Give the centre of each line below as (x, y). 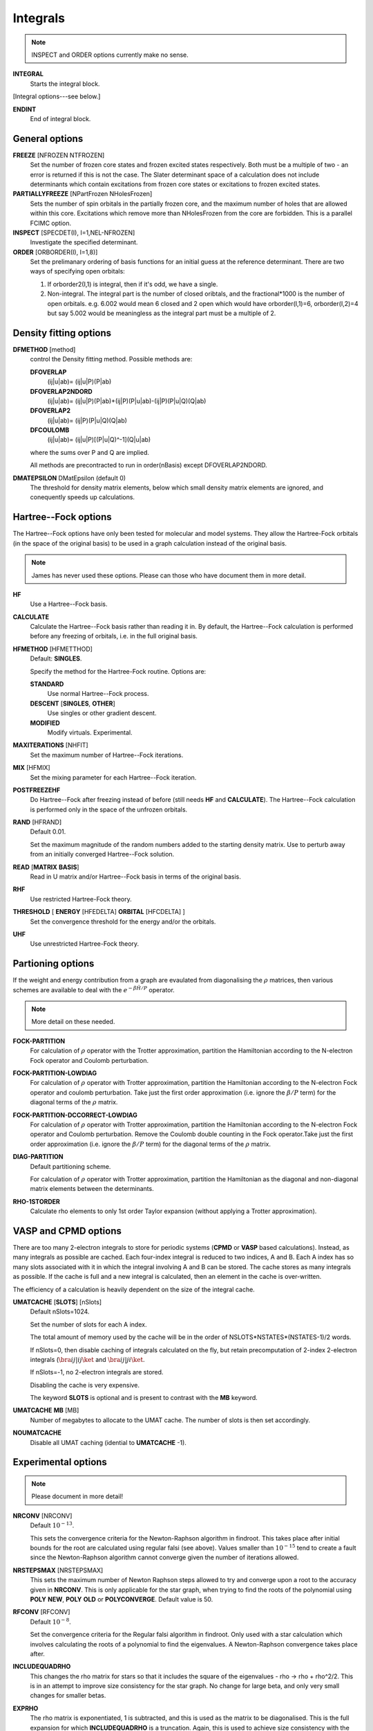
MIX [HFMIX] (32, 768)
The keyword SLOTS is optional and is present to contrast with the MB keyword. (144, 1398)
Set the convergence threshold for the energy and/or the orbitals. (123, 922)
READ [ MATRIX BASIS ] (46, 867)
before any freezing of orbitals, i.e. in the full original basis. (114, 636)
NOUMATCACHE (37, 1433)
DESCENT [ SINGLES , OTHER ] (73, 703)
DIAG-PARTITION (38, 1157)
